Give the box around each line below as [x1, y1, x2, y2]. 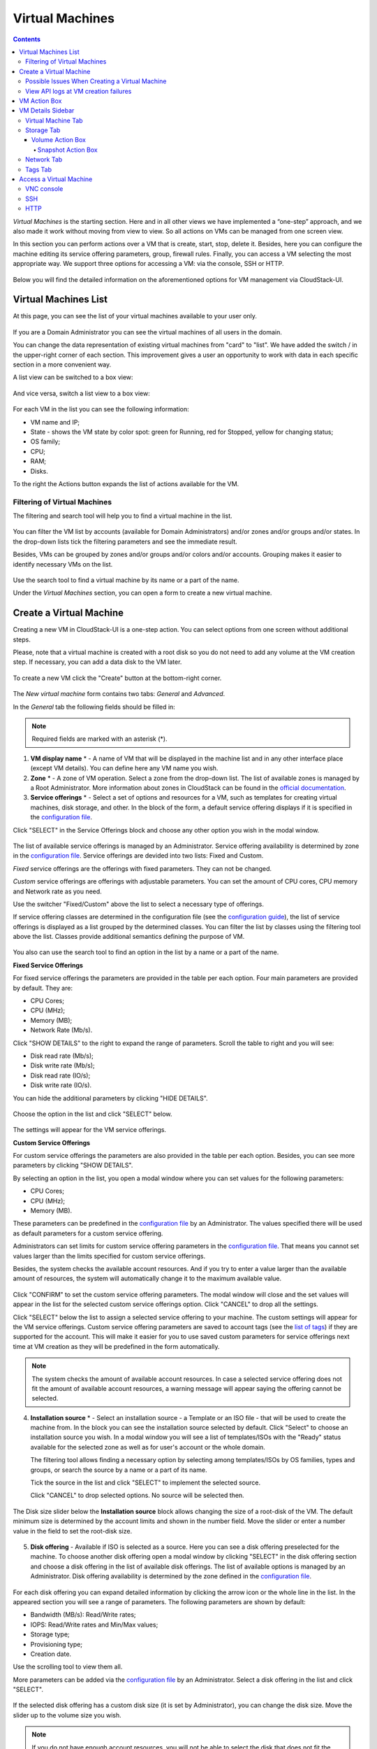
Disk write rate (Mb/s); [30, 1061, 96, 1070]
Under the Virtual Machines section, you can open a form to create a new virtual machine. [13, 588, 272, 597]
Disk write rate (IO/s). [30, 1081, 92, 1089]
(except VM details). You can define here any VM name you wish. [30, 764, 219, 772]
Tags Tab [25, 165, 52, 174]
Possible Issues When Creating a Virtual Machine [25, 77, 167, 85]
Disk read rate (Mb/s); [30, 1051, 94, 1060]
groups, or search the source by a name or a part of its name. [30, 1466, 207, 1474]
